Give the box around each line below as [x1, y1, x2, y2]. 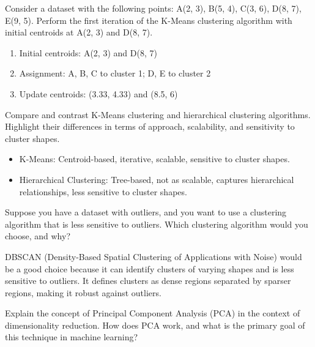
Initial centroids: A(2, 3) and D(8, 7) [19, 46, 157, 59]
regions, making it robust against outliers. [5, 286, 161, 299]
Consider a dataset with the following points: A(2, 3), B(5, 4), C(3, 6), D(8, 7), [5, 2, 302, 14]
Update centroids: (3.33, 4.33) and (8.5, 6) [19, 87, 178, 100]
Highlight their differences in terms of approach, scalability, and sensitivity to [5, 120, 295, 133]
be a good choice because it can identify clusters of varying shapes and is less [5, 262, 294, 275]
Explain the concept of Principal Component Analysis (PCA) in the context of [5, 307, 300, 319]
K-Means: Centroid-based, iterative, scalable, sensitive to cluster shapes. [19, 152, 290, 165]
